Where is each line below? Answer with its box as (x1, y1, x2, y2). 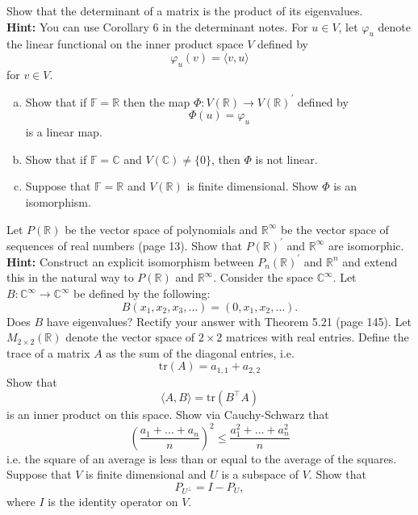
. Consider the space (213, 269, 313, 286)
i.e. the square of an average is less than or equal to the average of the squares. (6, 450, 397, 467)
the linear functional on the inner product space (6, 36, 244, 52)
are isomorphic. (328, 237, 404, 253)
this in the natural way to (6, 269, 134, 286)
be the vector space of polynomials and (65, 220, 258, 237)
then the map (123, 93, 190, 110)
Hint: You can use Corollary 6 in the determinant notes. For (6, 18, 308, 35)
